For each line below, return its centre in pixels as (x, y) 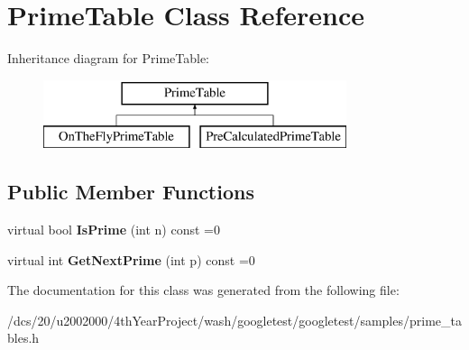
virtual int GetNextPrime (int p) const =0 (131, 259)
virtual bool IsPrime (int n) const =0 (114, 230)
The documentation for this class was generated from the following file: (203, 290)
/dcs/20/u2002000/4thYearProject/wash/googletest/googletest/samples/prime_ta (234, 320)
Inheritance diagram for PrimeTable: (108, 58)
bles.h (23, 338)
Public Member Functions (131, 192)
